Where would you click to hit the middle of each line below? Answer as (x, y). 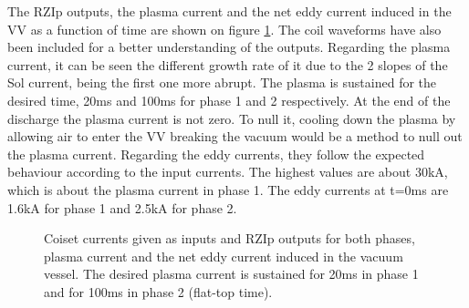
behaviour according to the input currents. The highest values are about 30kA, (228, 172)
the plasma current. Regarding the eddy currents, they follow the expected (216, 154)
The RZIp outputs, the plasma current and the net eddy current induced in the (229, 11)
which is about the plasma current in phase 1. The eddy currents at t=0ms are (228, 189)
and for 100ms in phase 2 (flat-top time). (158, 291)
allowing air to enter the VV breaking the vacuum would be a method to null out (235, 136)
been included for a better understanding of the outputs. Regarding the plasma (229, 47)
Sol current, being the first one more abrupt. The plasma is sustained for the (222, 82)
